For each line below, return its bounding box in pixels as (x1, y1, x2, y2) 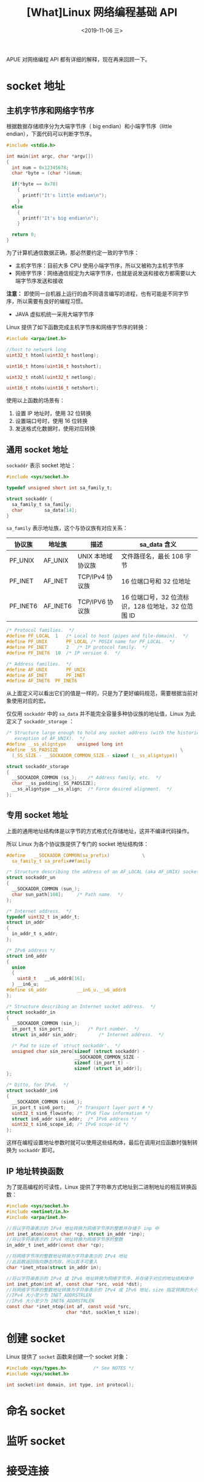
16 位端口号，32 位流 (121, 593, 183, 602)
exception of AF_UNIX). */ (14, 736, 86, 742)
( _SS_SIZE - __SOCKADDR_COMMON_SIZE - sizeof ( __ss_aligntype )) (12, 752, 178, 758)
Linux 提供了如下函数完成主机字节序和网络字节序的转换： (6, 323, 149, 331)
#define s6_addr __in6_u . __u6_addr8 (6, 987, 126, 993)
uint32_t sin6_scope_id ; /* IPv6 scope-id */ (12, 1122, 129, 1128)
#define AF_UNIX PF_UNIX (6, 667, 86, 673)
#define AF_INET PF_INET (6, 672, 86, 678)
